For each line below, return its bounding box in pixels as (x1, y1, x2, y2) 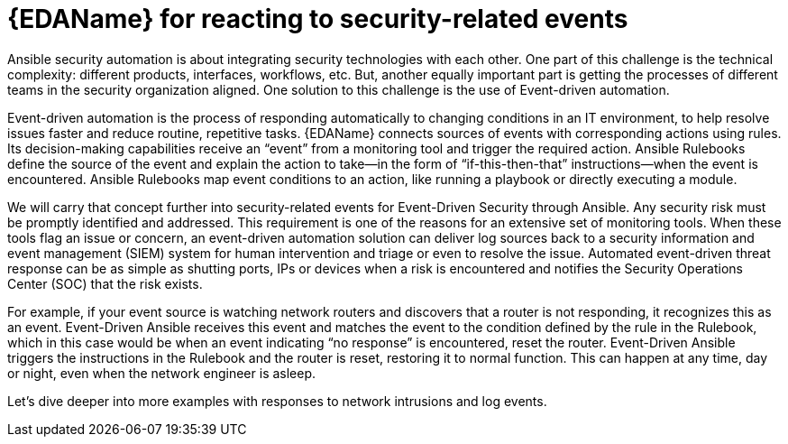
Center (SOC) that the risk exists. (7, 275, 203, 291)
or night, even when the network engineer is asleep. (7, 365, 316, 381)
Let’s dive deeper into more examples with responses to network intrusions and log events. (7, 393, 547, 409)
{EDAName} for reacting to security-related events (7, 4, 628, 34)
